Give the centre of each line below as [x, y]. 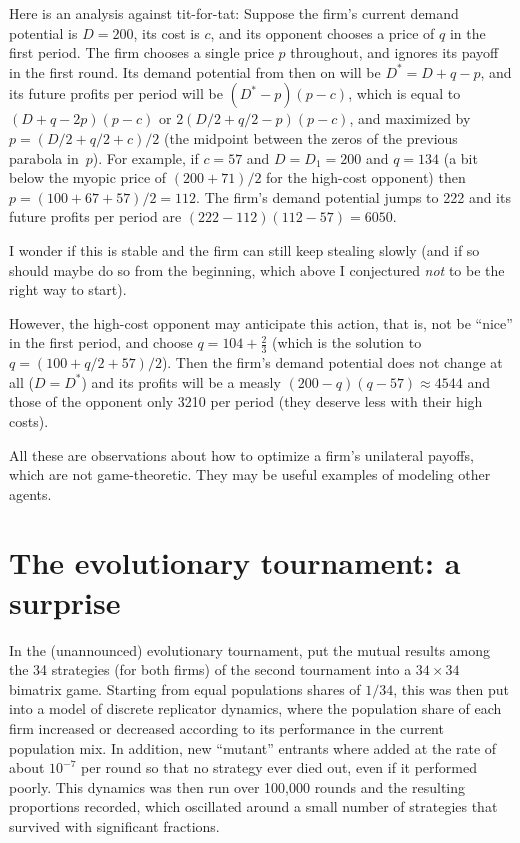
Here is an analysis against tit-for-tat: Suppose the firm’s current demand [234, 13]
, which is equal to [404, 93]
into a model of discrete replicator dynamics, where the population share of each [255, 708]
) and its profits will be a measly [181, 381]
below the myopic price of [88, 177]
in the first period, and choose [101, 342]
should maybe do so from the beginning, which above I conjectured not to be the [257, 269]
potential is [43, 32]
